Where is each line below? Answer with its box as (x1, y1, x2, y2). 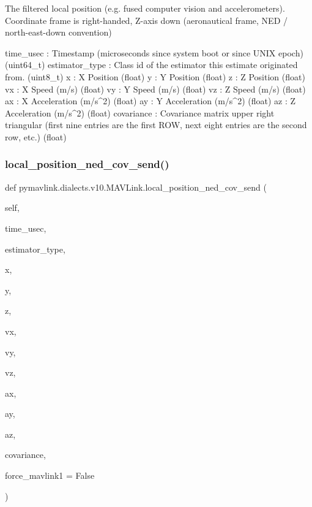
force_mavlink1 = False (5, 469, 95, 482)
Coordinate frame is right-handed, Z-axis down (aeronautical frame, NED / (5, 13, 288, 26)
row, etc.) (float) (5, 130, 67, 143)
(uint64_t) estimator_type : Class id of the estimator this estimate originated (5, 58, 298, 71)
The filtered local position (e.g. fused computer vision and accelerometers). (5, 2, 285, 14)
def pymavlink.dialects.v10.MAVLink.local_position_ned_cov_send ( (5, 180, 267, 193)
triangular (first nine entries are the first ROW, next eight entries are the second (5, 118, 307, 131)
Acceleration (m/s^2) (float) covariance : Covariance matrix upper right (5, 106, 275, 119)
